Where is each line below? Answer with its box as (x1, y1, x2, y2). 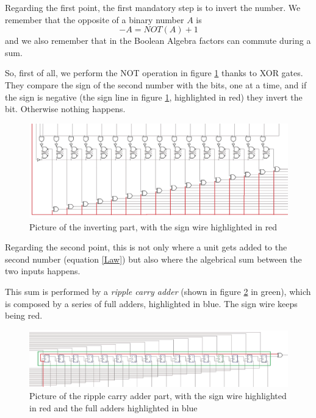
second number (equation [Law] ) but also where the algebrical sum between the (5, 252, 302, 265)
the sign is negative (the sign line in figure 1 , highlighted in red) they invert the (5, 90, 303, 103)
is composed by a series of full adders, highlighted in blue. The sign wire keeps (5, 297, 298, 310)
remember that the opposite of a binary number (5, 13, 184, 26)
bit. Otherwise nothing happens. (5, 102, 126, 115)
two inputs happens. (5, 264, 81, 277)
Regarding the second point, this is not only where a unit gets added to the (5, 241, 287, 253)
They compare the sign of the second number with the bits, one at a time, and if (5, 78, 307, 91)
